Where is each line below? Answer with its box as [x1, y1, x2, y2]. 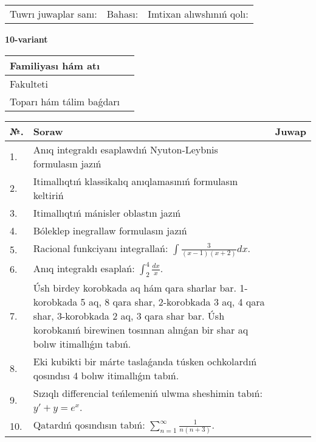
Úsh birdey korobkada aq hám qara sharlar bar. [33, 280, 237, 295]
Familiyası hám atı [10, 58, 100, 72]
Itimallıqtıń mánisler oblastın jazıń [33, 205, 181, 220]
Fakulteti [10, 76, 48, 91]
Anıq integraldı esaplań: [33, 261, 135, 275]
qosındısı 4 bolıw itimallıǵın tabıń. [33, 368, 179, 382]
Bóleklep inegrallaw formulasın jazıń [33, 223, 187, 237]
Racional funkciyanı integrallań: [33, 240, 168, 255]
